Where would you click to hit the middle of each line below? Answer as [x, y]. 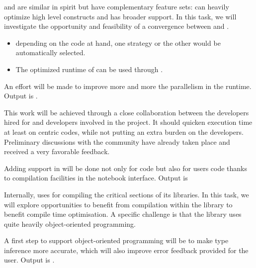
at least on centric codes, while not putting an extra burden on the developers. [124, 132]
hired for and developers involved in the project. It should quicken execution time [128, 122]
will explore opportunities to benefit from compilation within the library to [118, 204]
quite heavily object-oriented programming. [70, 223]
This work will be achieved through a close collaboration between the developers [127, 112]
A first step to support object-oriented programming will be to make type [116, 240]
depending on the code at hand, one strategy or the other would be [118, 43]
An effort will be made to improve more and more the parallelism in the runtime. [128, 86]
